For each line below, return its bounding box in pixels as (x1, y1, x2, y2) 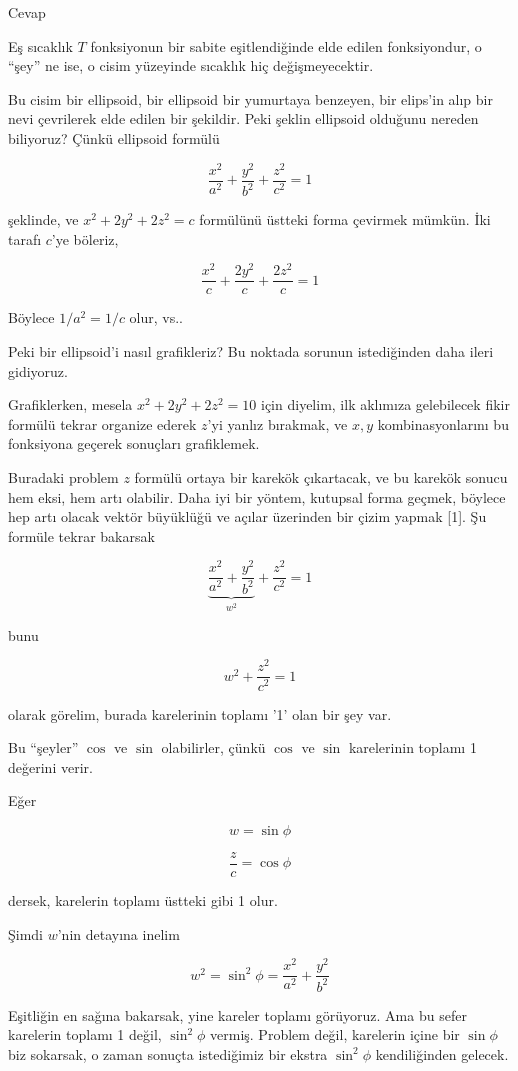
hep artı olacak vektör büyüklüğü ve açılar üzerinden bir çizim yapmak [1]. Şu (8, 506, 487, 527)
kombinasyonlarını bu (377, 413, 509, 434)
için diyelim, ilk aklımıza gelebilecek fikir (261, 394, 510, 415)
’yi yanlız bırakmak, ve (207, 413, 348, 434)
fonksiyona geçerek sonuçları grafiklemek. (8, 433, 260, 454)
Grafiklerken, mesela (8, 394, 133, 415)
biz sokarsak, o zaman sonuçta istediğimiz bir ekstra (8, 1043, 328, 1064)
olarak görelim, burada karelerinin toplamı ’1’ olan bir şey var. (8, 703, 392, 724)
